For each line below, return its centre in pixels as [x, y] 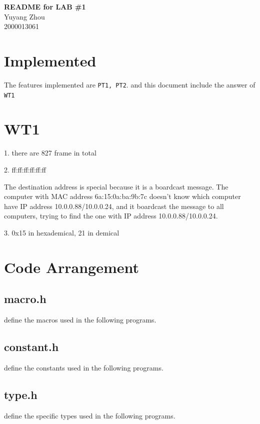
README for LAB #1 [45, 6]
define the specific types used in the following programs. [90, 415]
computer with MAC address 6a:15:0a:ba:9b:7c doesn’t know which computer [122, 196]
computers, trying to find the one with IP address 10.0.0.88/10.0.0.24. [111, 216]
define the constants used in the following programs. [84, 367]
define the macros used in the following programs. [80, 320]
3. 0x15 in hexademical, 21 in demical [62, 232]
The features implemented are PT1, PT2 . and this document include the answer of [130, 84]
